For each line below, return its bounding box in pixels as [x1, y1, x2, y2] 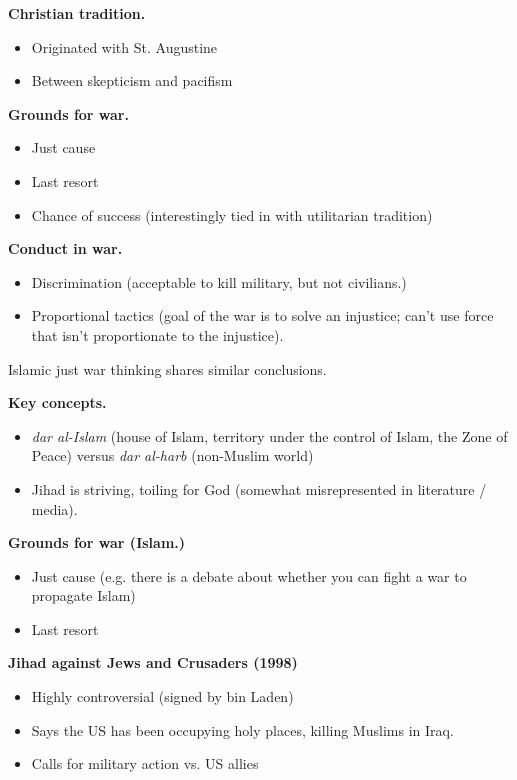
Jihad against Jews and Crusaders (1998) [8, 652, 298, 673]
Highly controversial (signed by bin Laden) [31, 686, 294, 707]
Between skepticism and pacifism [31, 70, 233, 91]
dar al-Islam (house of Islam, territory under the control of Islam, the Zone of [31, 425, 508, 446]
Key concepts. [8, 392, 107, 413]
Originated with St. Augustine [31, 36, 218, 57]
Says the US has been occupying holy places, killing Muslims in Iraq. [31, 719, 454, 740]
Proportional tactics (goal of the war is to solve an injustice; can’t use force [31, 305, 494, 326]
